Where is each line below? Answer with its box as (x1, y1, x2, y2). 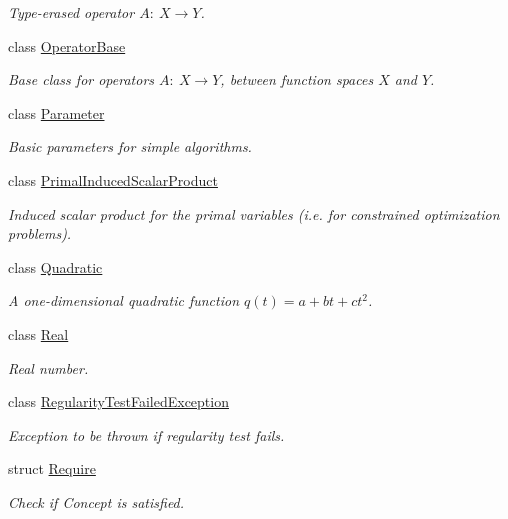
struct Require (8, 458, 96, 479)
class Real (8, 323, 69, 344)
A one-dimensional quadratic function (8, 290, 239, 311)
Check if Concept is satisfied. (8, 491, 185, 512)
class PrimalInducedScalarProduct (8, 169, 218, 190)
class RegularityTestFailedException (8, 391, 229, 412)
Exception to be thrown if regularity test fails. (8, 424, 285, 445)
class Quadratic (8, 256, 103, 277)
